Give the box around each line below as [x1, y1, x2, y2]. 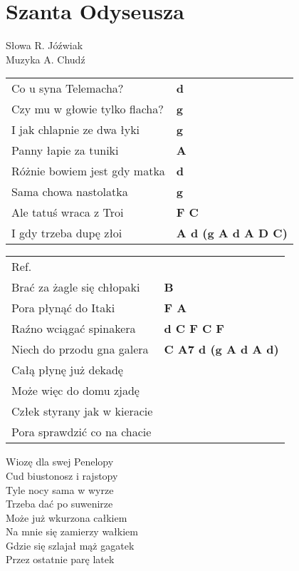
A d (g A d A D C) [176, 225, 288, 242]
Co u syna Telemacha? [11, 80, 124, 97]
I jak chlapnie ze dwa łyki [11, 121, 140, 138]
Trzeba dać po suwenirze [6, 496, 113, 511]
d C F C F [164, 320, 224, 337]
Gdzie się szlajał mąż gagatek [6, 537, 135, 552]
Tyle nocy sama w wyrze [6, 482, 114, 497]
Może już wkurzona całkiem [6, 510, 127, 525]
